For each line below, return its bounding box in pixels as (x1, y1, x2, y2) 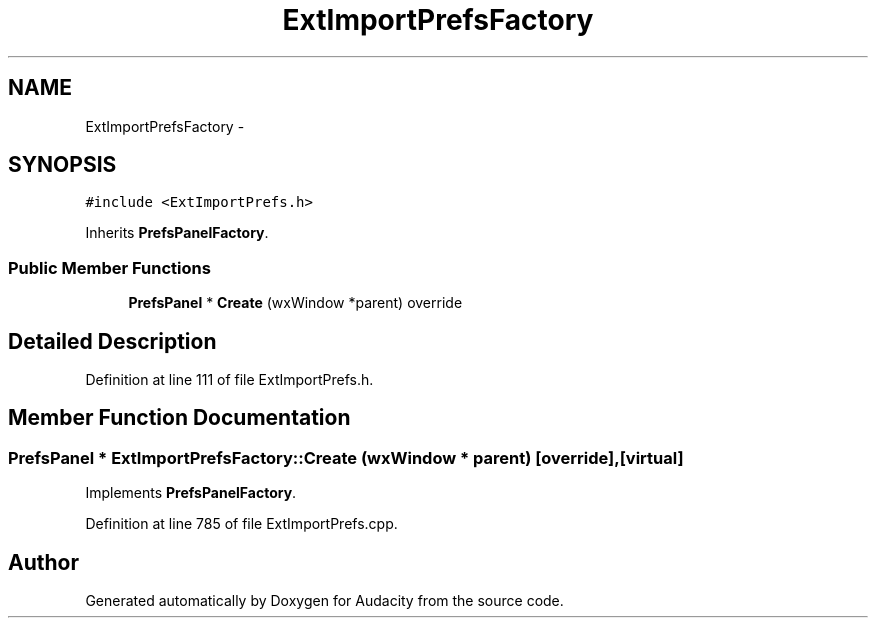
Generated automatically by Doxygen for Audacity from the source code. (85, 592, 564, 610)
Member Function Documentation (8, 405, 351, 431)
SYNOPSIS (8, 152, 117, 178)
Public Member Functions (8, 257, 211, 278)
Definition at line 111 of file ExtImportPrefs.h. (85, 371, 374, 389)
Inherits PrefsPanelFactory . (85, 224, 269, 242)
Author (8, 549, 79, 575)
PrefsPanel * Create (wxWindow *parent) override (128, 294, 463, 312)
